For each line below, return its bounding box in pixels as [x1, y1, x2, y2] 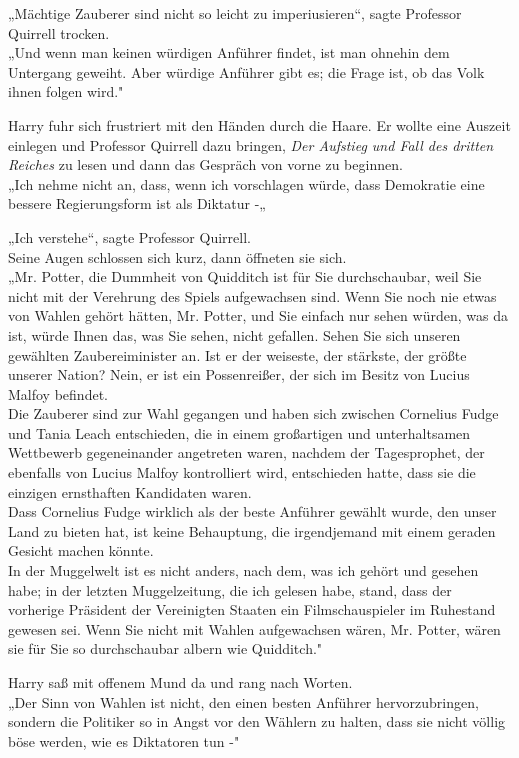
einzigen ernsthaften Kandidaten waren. [8, 481, 252, 502]
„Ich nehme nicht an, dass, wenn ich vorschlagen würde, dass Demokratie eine [8, 173, 485, 194]
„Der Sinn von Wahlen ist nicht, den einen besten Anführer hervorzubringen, [8, 691, 479, 712]
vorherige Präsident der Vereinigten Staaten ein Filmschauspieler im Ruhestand [8, 599, 496, 620]
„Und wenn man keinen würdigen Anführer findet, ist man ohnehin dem [8, 42, 450, 63]
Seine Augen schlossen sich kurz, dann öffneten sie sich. [8, 246, 347, 267]
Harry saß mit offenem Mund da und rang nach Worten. [8, 672, 353, 692]
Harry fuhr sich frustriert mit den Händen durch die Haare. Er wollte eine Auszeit [8, 114, 511, 135]
